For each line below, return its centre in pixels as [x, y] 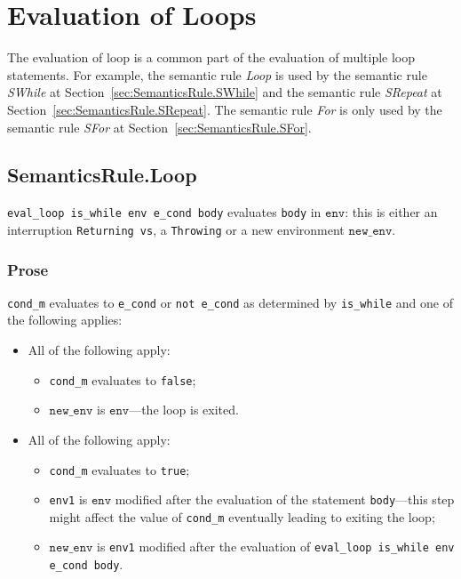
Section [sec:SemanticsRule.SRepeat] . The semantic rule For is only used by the [225, 109]
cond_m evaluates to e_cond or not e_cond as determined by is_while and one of [230, 302]
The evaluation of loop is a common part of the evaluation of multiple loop [211, 57]
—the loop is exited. [184, 410]
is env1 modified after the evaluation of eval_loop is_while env [276, 547]
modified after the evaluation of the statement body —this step [285, 499]
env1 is [68, 499]
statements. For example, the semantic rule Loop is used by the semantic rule [217, 74]
